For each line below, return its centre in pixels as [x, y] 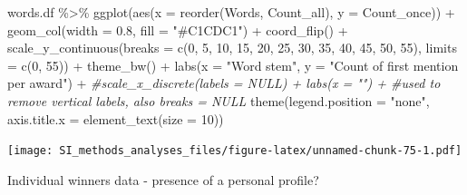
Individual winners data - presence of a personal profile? [163, 179]
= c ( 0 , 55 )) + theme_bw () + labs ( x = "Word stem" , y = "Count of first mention [233, 65]
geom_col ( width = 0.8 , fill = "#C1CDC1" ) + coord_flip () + [178, 29]
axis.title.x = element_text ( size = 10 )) [116, 118]
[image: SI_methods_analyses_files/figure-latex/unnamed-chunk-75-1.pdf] [235, 151]
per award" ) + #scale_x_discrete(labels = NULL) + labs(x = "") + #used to [224, 83]
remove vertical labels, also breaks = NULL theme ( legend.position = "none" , [219, 100]
